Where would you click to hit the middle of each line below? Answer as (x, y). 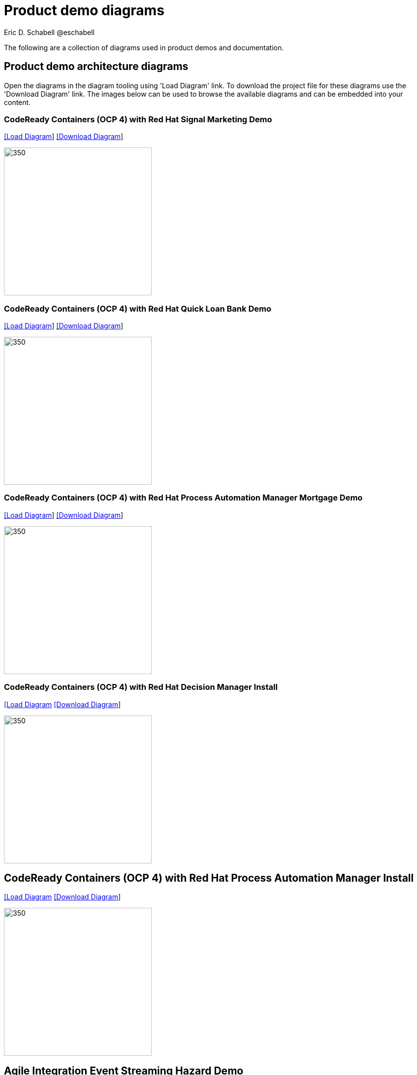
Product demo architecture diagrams (96, 67)
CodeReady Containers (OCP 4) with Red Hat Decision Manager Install (141, 687)
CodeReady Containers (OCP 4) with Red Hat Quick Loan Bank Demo (138, 308)
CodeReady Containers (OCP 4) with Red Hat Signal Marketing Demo (138, 119)
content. (17, 102)
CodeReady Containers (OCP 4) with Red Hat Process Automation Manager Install (209, 878)
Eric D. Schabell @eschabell (49, 32)
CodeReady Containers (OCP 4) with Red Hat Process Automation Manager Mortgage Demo (183, 498)
